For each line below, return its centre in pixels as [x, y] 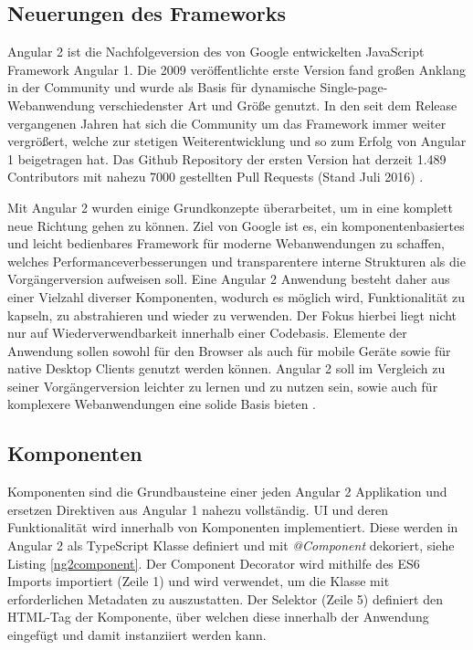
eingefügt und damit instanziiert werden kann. [137, 635]
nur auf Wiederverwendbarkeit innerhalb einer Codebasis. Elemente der [207, 333]
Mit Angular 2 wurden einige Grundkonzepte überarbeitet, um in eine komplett [231, 207]
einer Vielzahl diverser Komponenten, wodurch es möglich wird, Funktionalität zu [236, 296]
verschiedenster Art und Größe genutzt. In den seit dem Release [278, 105]
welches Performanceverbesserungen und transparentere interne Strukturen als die [236, 261]
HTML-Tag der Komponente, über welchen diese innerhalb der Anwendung [218, 617]
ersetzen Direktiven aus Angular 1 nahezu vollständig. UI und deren [198, 509]
